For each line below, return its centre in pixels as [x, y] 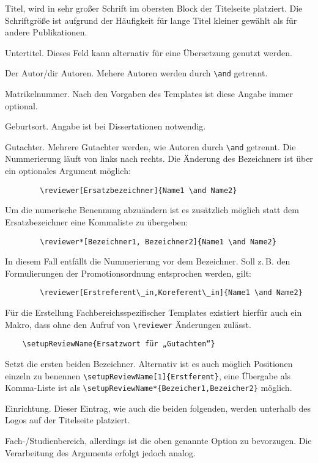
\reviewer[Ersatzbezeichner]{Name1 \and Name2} [139, 190]
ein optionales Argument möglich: [68, 171]
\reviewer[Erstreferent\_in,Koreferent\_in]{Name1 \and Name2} [171, 293]
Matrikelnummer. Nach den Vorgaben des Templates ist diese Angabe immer [149, 94]
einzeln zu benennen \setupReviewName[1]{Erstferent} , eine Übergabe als [148, 375]
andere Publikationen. [46, 32]
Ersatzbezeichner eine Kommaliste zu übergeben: [97, 221]
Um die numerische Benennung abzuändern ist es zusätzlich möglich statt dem [152, 210]
